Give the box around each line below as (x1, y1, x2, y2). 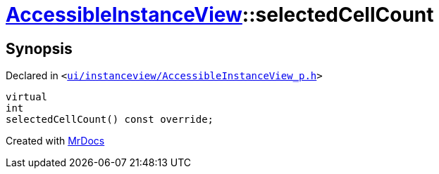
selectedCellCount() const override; (6, 114, 214, 126)
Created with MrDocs (6, 135, 105, 147)
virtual (6, 91, 48, 103)
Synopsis (6, 39, 73, 58)
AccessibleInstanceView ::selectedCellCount (6, 3, 434, 27)
